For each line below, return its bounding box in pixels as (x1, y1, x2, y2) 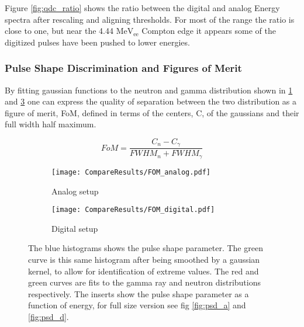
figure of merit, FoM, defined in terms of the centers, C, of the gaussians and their (5, 106, 299, 119)
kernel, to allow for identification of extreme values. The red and (28, 265, 259, 277)
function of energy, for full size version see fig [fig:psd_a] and (28, 299, 246, 311)
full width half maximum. (5, 118, 96, 130)
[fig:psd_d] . (28, 310, 69, 322)
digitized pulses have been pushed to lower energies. (5, 36, 190, 48)
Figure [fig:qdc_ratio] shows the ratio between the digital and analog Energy (5, 2, 280, 13)
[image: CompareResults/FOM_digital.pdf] (51, 206, 215, 214)
